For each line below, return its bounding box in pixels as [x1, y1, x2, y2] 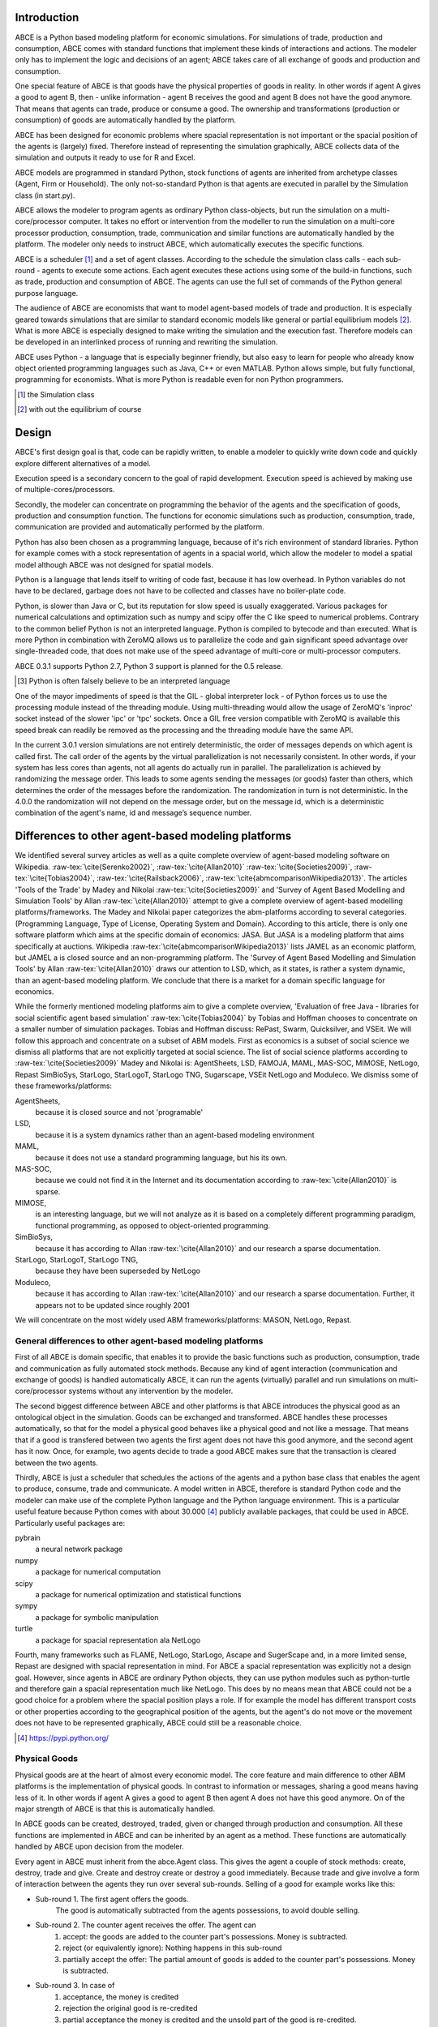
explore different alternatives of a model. [15, 458, 152, 468]
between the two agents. [15, 1458, 99, 1468]
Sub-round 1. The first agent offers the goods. [35, 1894, 189, 1904]
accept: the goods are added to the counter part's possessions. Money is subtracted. [62, 1931, 348, 1941]
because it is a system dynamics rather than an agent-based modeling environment [35, 1129, 316, 1139]
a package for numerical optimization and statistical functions [35, 1589, 242, 1599]
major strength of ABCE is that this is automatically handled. [15, 1804, 215, 1814]
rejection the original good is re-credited [62, 2003, 198, 2013]
